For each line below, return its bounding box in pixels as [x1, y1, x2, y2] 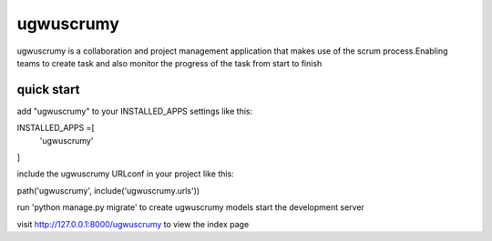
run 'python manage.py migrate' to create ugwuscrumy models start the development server [16, 202, 364, 213]
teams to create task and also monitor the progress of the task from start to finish [16, 57, 323, 68]
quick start [16, 82, 80, 97]
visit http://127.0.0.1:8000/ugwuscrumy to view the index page [16, 218, 250, 229]
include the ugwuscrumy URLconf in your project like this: [16, 168, 234, 179]
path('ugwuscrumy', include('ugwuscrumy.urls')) [16, 185, 200, 196]
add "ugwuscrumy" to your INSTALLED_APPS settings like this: [16, 105, 253, 116]
